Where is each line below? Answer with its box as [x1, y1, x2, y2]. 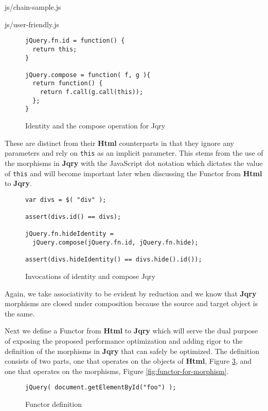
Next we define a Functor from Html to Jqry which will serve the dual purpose [5, 325, 258, 336]
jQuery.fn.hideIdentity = [25, 230, 114, 238]
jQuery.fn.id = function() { [25, 37, 125, 45]
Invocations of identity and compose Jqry [25, 271, 156, 282]
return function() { [32, 80, 103, 87]
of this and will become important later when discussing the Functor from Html [5, 167, 262, 178]
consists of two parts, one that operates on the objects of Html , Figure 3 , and [5, 356, 252, 366]
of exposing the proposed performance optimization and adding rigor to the [5, 335, 243, 346]
